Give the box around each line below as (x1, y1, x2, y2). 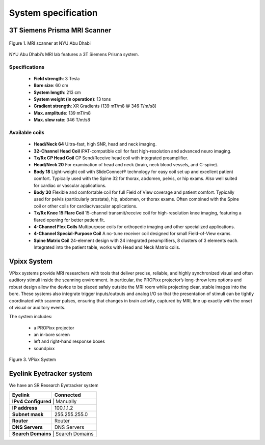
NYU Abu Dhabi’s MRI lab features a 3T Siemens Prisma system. (9, 51, 139, 57)
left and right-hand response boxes (33, 338, 105, 344)
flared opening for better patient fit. (33, 217, 105, 223)
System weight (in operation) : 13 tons (33, 96, 111, 102)
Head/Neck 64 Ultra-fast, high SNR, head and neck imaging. (33, 141, 157, 147)
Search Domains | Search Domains (12, 430, 94, 437)
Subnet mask (12, 411, 44, 417)
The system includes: (9, 314, 53, 320)
